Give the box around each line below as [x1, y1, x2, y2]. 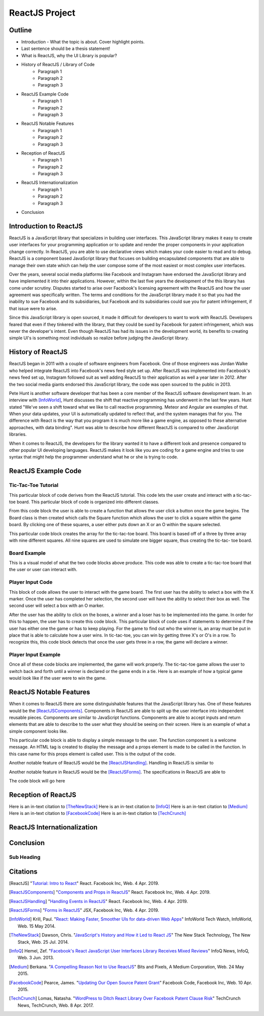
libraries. [9, 431, 27, 438]
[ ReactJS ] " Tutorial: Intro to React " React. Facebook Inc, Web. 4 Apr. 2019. [9, 880, 159, 886]
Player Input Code [9, 579, 53, 586]
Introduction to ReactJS [9, 222, 83, 230]
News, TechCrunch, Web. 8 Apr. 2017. [18, 1002, 94, 1008]
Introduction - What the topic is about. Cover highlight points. [21, 39, 145, 45]
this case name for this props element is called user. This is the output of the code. [9, 751, 176, 757]
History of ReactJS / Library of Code [21, 62, 95, 68]
